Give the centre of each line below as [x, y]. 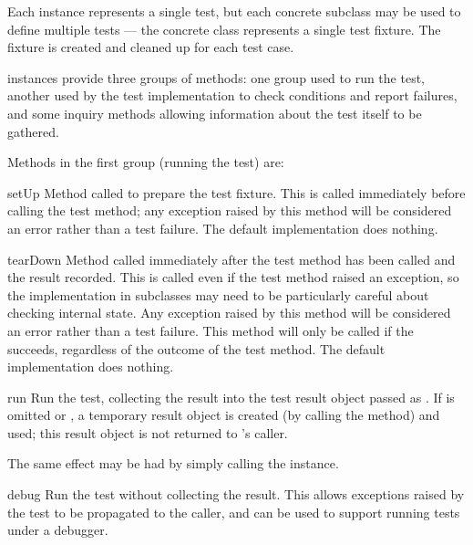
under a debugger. [58, 530]
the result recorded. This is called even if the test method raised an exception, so [233, 277]
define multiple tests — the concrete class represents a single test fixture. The [224, 29]
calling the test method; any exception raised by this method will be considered [230, 210]
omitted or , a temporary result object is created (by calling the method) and [224, 415]
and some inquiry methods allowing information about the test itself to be [215, 113]
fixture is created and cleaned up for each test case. [151, 47]
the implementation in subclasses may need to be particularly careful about [218, 294]
